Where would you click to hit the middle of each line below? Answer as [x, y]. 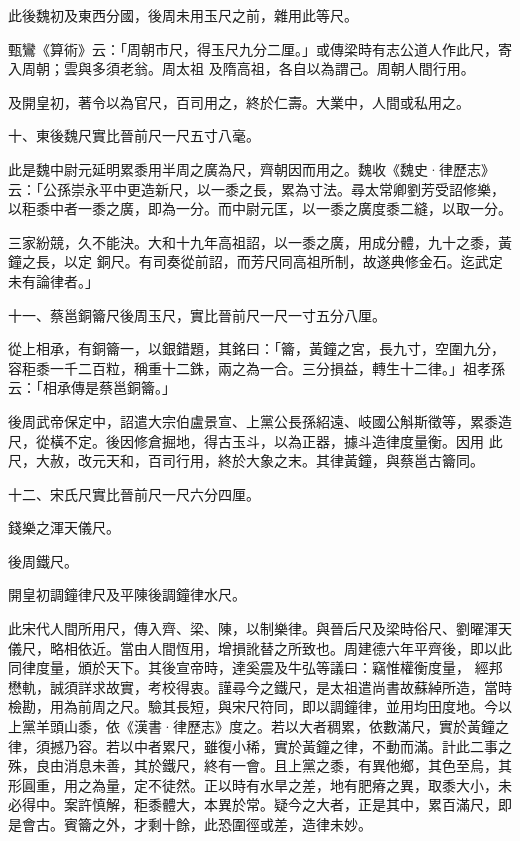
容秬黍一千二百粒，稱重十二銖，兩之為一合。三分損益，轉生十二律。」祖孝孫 [256, 367]
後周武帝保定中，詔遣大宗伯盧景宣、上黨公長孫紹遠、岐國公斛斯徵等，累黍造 [260, 420]
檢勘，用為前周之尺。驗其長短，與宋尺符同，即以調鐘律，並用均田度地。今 [253, 706]
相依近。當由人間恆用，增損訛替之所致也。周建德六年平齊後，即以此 [287, 647]
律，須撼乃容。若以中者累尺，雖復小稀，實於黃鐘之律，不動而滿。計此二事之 [260, 745]
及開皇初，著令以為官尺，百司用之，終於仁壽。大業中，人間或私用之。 [239, 101]
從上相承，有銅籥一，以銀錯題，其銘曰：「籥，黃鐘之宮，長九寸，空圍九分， [256, 348]
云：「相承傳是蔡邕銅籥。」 [92, 387]
